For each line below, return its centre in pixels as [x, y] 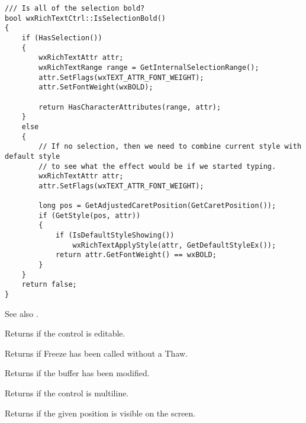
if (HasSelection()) [62, 38]
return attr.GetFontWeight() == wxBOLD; [136, 255]
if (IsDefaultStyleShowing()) [115, 235]
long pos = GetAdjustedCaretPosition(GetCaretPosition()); [157, 206]
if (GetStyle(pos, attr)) [90, 215]
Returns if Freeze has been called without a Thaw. [96, 353]
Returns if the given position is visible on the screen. [100, 413]
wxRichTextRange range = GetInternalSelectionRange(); [149, 67]
